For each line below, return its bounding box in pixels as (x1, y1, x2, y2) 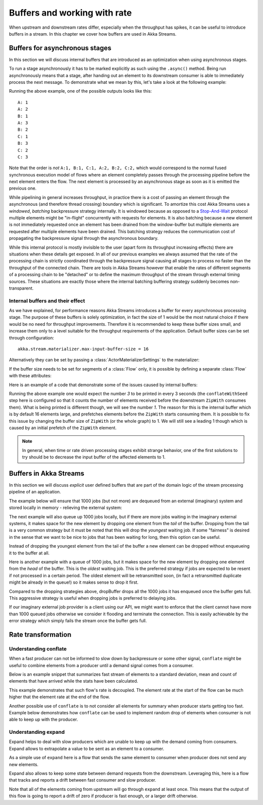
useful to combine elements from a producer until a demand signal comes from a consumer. (9, 662, 194, 668)
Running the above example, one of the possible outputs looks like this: (9, 88, 152, 94)
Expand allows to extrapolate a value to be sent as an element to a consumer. (9, 746, 164, 751)
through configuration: (9, 334, 55, 341)
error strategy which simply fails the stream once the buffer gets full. (9, 618, 147, 624)
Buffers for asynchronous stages (9, 44, 112, 52)
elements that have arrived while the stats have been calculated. (9, 678, 138, 684)
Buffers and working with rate (9, 7, 132, 18)
